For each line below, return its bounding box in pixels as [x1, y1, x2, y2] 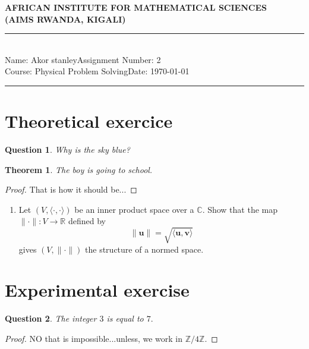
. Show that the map [202, 203, 278, 215]
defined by [68, 215, 106, 227]
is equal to [106, 312, 144, 325]
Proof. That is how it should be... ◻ [5, 183, 137, 196]
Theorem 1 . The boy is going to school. [5, 163, 153, 175]
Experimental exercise [5, 278, 190, 302]
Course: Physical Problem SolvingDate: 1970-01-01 [5, 65, 190, 77]
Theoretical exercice [5, 109, 173, 133]
